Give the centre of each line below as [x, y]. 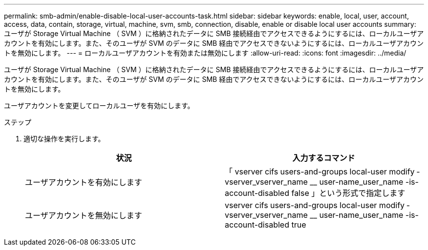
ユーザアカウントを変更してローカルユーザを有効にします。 [99, 106]
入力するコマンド [324, 158]
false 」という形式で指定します [348, 193]
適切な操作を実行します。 [64, 139]
